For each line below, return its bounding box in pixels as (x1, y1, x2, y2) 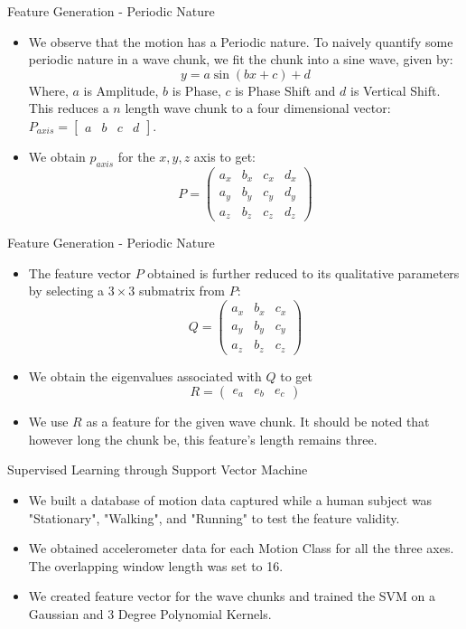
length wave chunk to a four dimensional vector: (125, 99, 391, 117)
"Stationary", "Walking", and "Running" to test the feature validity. (28, 508, 400, 527)
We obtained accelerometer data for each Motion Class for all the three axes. (28, 539, 454, 558)
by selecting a (28, 281, 105, 300)
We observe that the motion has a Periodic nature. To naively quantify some (28, 32, 453, 51)
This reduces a (28, 99, 109, 117)
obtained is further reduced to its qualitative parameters (147, 263, 460, 282)
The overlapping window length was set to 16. (28, 556, 284, 575)
